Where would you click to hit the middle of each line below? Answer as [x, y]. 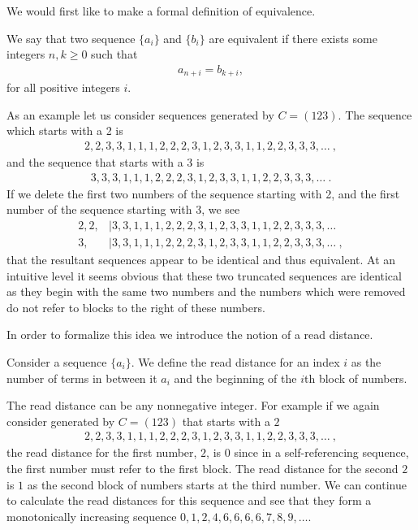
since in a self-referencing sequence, [321, 452]
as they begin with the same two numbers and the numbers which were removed [206, 291]
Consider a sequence [57, 361]
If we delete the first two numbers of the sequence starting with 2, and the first [203, 193]
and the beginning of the [235, 378]
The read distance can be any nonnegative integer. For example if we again [193, 405]
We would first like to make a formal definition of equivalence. [161, 11]
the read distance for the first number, [102, 452]
